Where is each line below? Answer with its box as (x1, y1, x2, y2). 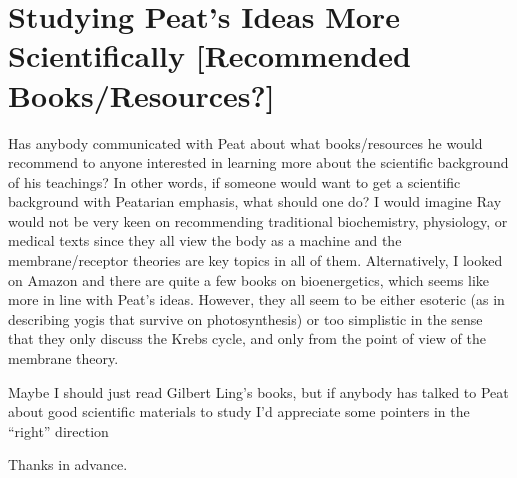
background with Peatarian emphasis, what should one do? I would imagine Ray (8, 191, 502, 212)
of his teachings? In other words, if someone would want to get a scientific (8, 171, 461, 192)
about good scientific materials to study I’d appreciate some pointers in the (8, 401, 470, 422)
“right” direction (8, 420, 109, 441)
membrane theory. (8, 348, 119, 369)
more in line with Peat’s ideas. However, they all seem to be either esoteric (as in (8, 289, 505, 310)
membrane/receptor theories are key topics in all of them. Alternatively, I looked (8, 250, 503, 271)
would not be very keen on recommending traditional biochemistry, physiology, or (8, 210, 508, 231)
